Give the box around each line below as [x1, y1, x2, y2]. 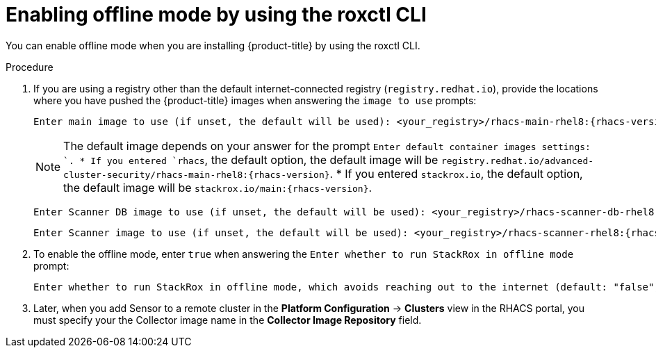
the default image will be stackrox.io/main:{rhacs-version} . [63, 180, 372, 195]
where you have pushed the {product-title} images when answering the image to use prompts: [33, 94, 477, 106]
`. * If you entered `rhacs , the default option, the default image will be [63, 152, 438, 167]
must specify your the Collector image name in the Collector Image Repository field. [33, 313, 422, 326]
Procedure [6, 60, 54, 73]
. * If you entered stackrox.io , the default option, [329, 166, 583, 181]
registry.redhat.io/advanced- [441, 155, 594, 166]
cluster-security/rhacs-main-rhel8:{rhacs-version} [63, 169, 330, 180]
